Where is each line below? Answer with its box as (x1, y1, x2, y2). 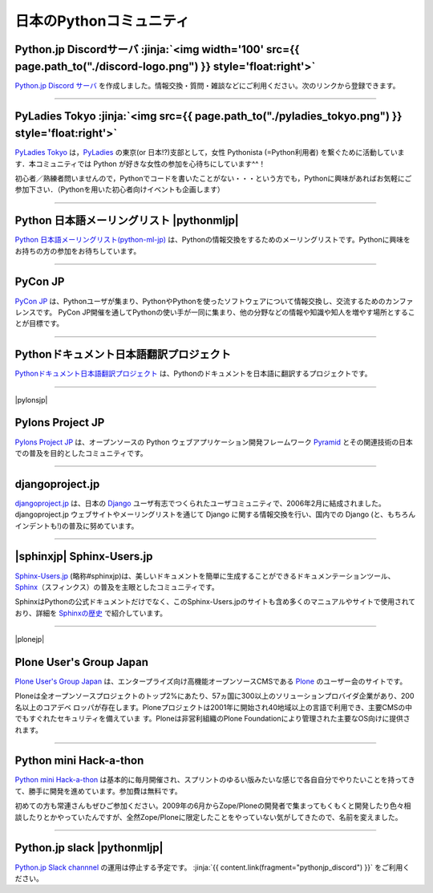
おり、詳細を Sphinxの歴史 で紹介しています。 (14, 608, 168, 618)
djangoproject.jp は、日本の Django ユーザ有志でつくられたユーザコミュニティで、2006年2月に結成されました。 (14, 498, 386, 508)
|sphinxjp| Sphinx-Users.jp (14, 550, 153, 563)
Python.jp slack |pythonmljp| (14, 841, 164, 854)
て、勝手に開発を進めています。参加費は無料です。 (14, 786, 182, 796)
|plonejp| (14, 635, 45, 644)
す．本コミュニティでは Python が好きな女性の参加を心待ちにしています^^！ (14, 159, 266, 168)
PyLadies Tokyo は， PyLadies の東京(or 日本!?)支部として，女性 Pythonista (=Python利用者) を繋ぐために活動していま (14, 148, 405, 157)
